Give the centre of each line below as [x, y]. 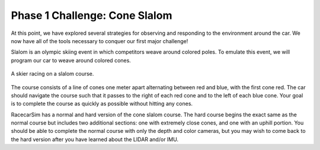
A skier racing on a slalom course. [52, 74]
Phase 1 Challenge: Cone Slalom [92, 15]
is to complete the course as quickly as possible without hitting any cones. [102, 104]
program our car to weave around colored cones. [71, 60]
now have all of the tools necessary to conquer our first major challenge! [100, 41]
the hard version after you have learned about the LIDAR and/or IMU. [95, 139]
